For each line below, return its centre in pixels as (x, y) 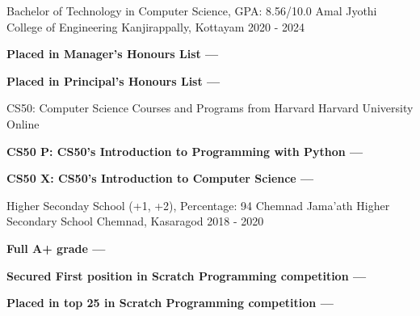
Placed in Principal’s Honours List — (113, 80)
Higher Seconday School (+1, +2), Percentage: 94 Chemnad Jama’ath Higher (198, 205)
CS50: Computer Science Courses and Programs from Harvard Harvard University (210, 108)
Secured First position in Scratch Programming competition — (187, 275)
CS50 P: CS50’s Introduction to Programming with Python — (185, 151)
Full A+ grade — (56, 248)
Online (23, 123)
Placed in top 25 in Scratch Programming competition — (170, 303)
